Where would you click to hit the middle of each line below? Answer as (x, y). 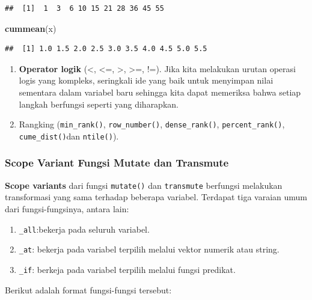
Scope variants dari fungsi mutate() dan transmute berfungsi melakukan (144, 185)
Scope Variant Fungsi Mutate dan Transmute (117, 163)
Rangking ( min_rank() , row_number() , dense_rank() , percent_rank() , (152, 124)
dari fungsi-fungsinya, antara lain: (67, 208)
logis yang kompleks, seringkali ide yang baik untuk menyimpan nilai (146, 80)
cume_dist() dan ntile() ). (69, 136)
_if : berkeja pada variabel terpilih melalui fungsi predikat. (127, 269)
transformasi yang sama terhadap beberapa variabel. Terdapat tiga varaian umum (156, 197)
